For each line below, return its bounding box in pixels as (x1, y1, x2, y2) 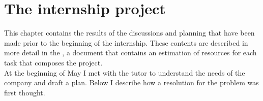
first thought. (4, 87, 45, 97)
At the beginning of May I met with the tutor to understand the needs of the (4, 67, 245, 78)
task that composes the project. (4, 57, 103, 68)
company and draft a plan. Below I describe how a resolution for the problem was (4, 77, 259, 88)
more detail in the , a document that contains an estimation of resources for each (4, 47, 257, 58)
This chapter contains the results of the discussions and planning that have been (4, 27, 255, 38)
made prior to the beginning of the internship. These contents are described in (4, 37, 248, 48)
